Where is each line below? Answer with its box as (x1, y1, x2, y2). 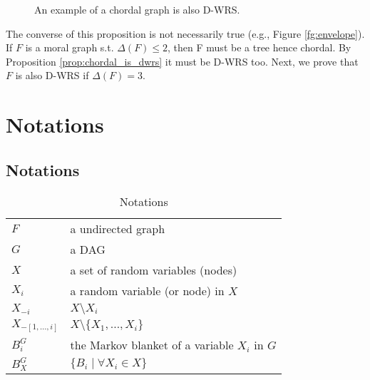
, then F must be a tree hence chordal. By (168, 40, 351, 55)
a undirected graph (70, 220, 165, 237)
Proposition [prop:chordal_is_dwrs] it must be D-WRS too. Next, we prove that (6, 53, 359, 68)
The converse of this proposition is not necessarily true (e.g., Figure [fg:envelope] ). (6, 26, 365, 41)
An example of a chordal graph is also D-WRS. (34, 2, 240, 16)
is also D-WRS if (15, 68, 89, 83)
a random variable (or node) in (70, 282, 225, 299)
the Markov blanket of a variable (70, 336, 234, 353)
